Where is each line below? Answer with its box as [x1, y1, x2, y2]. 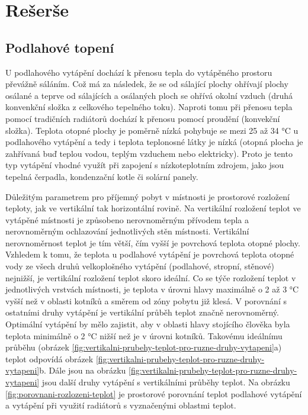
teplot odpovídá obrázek [5, 352, 94, 365]
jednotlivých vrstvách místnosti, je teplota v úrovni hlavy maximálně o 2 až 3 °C [5, 283, 299, 295]
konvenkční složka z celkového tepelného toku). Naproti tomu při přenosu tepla [5, 101, 293, 113]
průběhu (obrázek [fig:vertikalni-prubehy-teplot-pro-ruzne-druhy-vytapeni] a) [5, 341, 282, 353]
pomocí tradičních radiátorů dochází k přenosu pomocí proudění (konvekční [5, 112, 280, 124]
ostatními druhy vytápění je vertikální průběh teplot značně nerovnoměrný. [5, 306, 279, 319]
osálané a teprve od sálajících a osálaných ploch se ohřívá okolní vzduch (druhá [5, 89, 293, 101]
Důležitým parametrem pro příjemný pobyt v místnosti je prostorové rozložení [5, 190, 290, 202]
